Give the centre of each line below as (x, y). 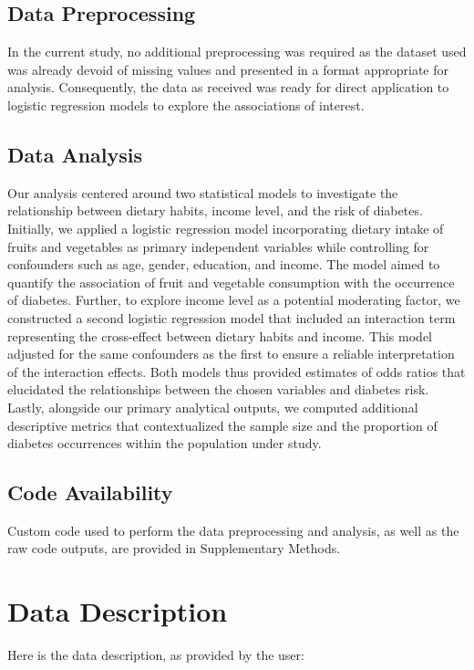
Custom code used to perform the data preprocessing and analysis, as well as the (233, 530)
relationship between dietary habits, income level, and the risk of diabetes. (215, 210)
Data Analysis (75, 154)
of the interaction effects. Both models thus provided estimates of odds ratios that (237, 371)
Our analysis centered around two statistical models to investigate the (203, 192)
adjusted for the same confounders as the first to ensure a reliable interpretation (231, 354)
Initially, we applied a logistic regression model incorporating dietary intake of (226, 228)
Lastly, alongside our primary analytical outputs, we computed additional (213, 407)
